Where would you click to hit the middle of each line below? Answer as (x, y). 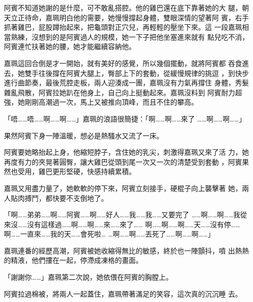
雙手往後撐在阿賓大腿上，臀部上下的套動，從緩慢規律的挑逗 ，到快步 (137, 73)
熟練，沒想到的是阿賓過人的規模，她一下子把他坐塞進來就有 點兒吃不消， (130, 36)
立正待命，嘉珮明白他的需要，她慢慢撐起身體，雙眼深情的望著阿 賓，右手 (130, 17)
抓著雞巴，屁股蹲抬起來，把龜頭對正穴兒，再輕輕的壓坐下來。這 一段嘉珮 (123, 27)
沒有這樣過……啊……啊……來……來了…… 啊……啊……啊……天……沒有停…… (134, 224)
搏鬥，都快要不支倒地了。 (66, 198)
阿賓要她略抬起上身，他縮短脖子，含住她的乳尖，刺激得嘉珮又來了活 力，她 (126, 152)
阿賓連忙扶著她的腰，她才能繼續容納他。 (70, 46)
